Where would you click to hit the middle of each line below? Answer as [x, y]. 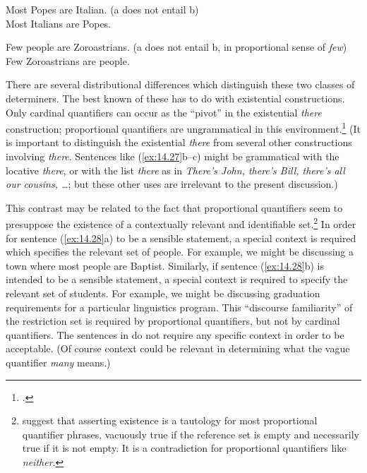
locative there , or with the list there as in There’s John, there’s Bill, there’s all [175, 170]
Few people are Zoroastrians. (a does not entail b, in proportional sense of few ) [176, 47]
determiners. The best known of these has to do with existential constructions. [175, 98]
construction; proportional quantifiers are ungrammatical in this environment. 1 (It [183, 127]
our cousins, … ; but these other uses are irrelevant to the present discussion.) [172, 184]
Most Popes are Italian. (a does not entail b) [102, 9]
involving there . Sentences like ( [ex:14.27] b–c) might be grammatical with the [173, 156]
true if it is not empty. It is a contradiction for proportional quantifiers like [184, 448]
